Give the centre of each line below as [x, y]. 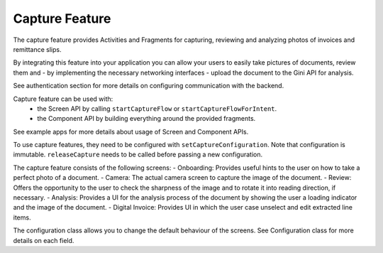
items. [22, 217]
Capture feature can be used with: [63, 99]
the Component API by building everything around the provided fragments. [146, 119]
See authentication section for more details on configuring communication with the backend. [149, 86]
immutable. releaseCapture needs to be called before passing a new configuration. [138, 155]
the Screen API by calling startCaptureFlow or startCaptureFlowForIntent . [157, 108]
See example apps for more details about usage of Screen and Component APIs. [131, 131]
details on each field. [44, 240]
